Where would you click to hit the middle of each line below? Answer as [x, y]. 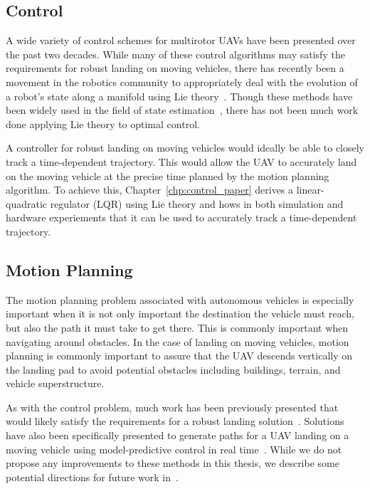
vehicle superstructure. [55, 383]
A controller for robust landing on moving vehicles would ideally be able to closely [185, 148]
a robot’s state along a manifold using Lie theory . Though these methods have [179, 96]
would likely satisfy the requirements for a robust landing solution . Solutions [175, 421]
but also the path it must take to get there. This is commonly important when [177, 327]
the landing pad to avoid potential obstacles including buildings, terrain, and [173, 369]
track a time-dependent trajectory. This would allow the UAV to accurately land [181, 161]
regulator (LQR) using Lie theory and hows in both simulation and [197, 203]
